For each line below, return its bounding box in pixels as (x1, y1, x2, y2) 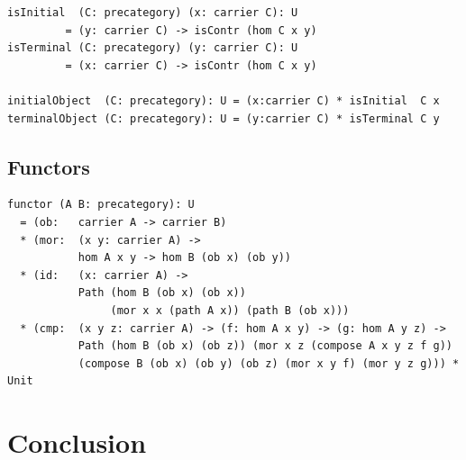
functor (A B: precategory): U (7, 198, 195, 212)
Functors (7, 152, 90, 180)
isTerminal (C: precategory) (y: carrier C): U (7, 41, 298, 55)
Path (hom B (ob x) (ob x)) (78, 286, 246, 300)
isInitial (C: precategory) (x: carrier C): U (7, 6, 298, 19)
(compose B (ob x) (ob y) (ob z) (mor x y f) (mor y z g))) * (78, 356, 460, 370)
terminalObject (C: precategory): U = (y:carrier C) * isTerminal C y (7, 112, 440, 125)
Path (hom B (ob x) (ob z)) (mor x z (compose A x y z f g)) (78, 339, 452, 353)
